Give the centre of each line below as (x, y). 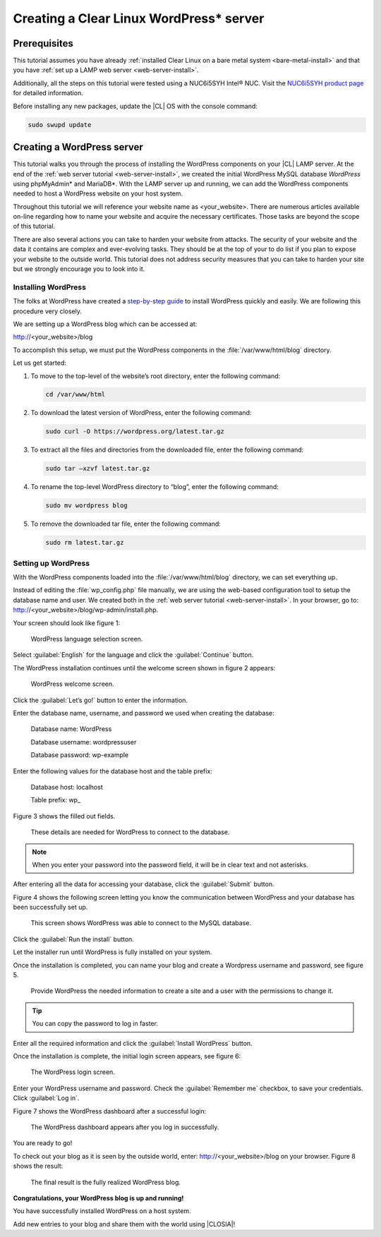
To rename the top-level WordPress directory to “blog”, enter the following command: (155, 487)
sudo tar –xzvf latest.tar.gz (98, 469)
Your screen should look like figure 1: (66, 623)
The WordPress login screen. (73, 1072)
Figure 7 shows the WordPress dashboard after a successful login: (110, 1111)
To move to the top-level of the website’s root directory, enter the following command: (156, 376)
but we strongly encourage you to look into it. (79, 269)
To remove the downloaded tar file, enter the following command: (126, 524)
